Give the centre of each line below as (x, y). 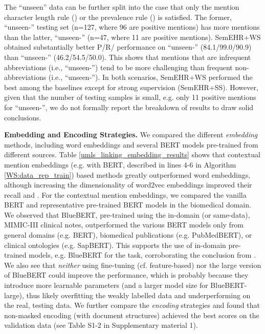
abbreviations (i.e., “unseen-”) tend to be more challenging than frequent (118, 67)
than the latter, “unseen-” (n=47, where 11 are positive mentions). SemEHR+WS (132, 37)
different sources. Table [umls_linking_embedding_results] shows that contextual (132, 154)
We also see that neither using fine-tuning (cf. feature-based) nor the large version (133, 265)
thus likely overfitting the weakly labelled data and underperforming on (138, 295)
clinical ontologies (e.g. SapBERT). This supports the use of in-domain (115, 245)
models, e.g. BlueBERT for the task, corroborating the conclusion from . (142, 255)
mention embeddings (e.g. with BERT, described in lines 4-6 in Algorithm (120, 164)
